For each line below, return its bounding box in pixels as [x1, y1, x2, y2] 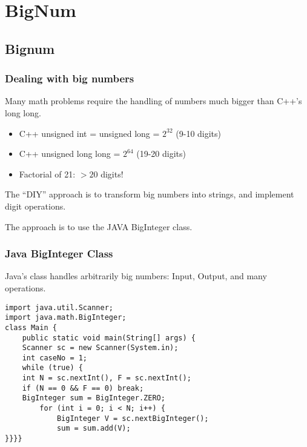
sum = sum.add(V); [56, 424, 131, 433]
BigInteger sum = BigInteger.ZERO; [22, 394, 165, 403]
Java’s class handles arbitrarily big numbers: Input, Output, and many [5, 270, 267, 282]
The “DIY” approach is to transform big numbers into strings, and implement [5, 188, 294, 200]
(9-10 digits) [176, 127, 222, 139]
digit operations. [5, 199, 66, 212]
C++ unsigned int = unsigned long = [19, 127, 160, 139]
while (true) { [22, 363, 83, 372]
